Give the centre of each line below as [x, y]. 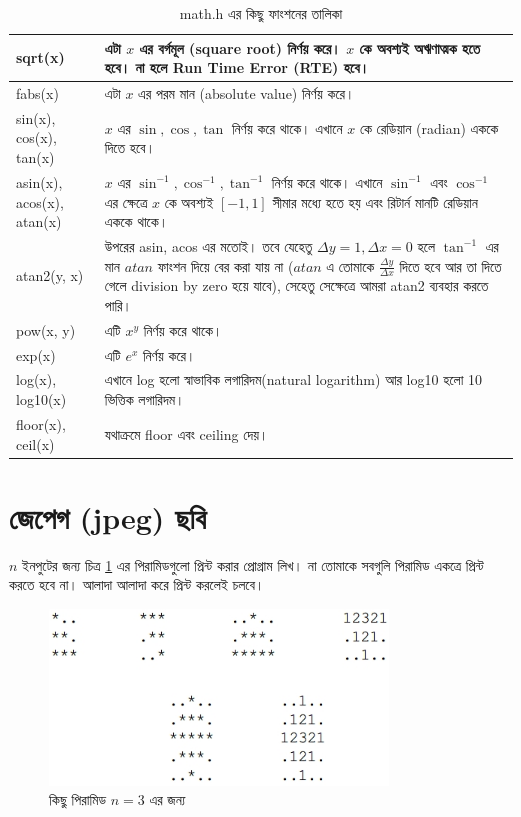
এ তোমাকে [350, 265]
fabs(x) [37, 93]
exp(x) [36, 354]
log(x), [36, 379]
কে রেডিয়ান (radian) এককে [429, 127]
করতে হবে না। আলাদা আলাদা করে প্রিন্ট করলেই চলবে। [137, 584]
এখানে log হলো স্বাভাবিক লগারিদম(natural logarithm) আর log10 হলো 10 [293, 379]
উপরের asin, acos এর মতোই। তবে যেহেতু [208, 245]
